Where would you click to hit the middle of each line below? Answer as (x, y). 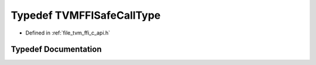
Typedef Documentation (56, 49)
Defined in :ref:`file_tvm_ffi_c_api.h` (68, 33)
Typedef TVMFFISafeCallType (86, 15)
